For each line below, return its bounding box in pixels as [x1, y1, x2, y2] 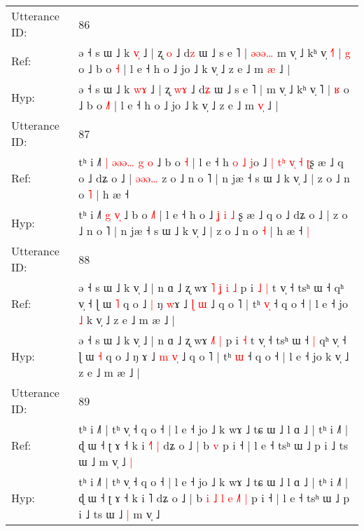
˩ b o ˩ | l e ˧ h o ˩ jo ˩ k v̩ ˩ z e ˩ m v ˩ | [78, 97, 279, 113]
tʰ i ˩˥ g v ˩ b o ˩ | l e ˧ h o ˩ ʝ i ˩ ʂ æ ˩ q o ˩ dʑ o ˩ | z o [78, 206, 348, 222]
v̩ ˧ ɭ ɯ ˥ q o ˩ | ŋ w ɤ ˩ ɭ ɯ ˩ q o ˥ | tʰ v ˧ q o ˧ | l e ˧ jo [78, 295, 349, 311]
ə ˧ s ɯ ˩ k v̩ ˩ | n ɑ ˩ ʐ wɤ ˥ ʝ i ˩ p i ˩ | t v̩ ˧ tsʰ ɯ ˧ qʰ [78, 279, 344, 295]
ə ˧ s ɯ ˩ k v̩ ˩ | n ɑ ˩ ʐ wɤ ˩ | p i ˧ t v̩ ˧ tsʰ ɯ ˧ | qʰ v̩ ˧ [78, 332, 346, 348]
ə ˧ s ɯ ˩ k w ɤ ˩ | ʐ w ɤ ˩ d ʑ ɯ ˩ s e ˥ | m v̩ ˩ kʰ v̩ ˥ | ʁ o [78, 81, 349, 97]
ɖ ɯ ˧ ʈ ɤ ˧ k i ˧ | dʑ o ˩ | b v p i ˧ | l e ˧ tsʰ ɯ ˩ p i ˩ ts [78, 437, 349, 453]
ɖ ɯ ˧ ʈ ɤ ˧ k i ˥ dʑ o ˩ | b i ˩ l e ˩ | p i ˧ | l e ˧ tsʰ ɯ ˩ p [78, 490, 350, 506]
